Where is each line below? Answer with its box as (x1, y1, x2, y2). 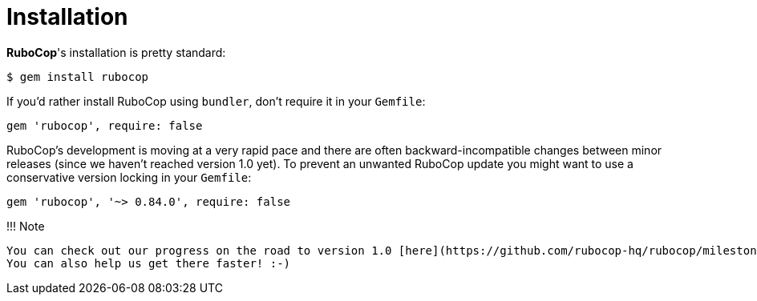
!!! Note (6, 219, 45, 233)
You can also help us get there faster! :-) (6, 256, 291, 270)
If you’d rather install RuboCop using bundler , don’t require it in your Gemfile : (6, 94, 426, 108)
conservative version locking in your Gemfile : (6, 170, 252, 184)
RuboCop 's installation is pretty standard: (6, 45, 226, 59)
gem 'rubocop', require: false (6, 118, 203, 132)
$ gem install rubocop (6, 70, 149, 83)
